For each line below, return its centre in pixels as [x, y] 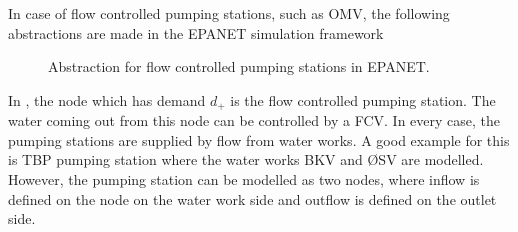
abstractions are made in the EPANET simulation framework [196, 32]
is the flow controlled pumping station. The [363, 99]
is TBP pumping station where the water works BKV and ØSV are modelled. [246, 159]
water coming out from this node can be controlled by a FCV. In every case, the [254, 120]
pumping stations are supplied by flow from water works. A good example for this [259, 139]
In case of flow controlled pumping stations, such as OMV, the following [229, 13]
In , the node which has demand [107, 99]
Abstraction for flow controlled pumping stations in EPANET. [239, 66]
